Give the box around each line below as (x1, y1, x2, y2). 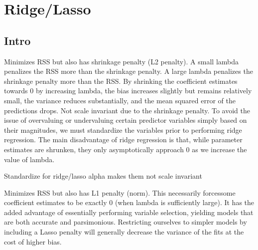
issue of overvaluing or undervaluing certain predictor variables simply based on (4, 115, 247, 125)
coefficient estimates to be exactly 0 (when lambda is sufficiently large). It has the (4, 197, 255, 208)
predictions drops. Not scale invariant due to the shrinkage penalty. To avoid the (4, 105, 250, 115)
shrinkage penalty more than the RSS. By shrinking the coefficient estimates (4, 75, 238, 86)
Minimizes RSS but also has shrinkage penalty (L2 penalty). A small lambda (4, 56, 239, 66)
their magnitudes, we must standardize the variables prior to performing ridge (4, 124, 242, 135)
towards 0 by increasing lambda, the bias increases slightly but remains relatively (4, 85, 252, 96)
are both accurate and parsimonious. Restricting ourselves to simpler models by (4, 217, 247, 227)
